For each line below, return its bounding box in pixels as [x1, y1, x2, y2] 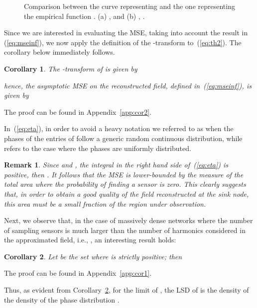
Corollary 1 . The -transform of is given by [4, 63, 137, 74]
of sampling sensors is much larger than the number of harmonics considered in [4, 225, 246, 235]
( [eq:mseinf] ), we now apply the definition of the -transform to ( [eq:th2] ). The [4, 37, 242, 47]
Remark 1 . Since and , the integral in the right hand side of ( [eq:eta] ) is [4, 159, 228, 170]
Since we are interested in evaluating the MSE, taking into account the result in [4, 27, 248, 38]
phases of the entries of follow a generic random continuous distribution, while [4, 133, 243, 143]
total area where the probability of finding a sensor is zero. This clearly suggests [4, 179, 246, 189]
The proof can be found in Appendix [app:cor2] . [4, 106, 152, 117]
